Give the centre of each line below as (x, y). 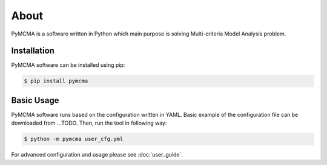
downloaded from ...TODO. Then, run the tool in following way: (89, 123)
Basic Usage (35, 100)
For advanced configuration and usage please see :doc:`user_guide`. (97, 155)
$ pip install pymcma (56, 81)
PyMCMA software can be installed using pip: (68, 65)
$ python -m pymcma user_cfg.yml (74, 139)
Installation (33, 51)
